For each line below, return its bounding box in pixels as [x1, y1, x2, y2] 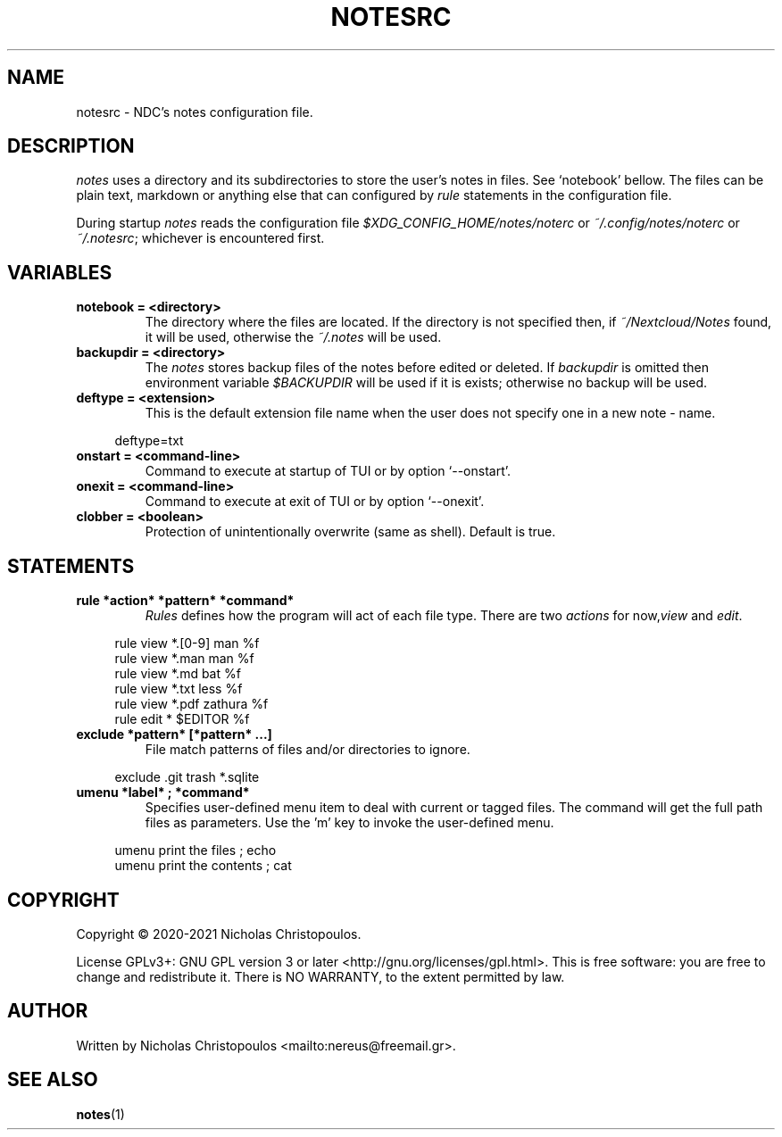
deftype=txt [114, 433, 184, 449]
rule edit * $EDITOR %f [114, 711, 250, 727]
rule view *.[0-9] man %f [114, 635, 260, 651]
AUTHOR [7, 1000, 88, 1023]
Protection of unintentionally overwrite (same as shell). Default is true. [145, 524, 556, 540]
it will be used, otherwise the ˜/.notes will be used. [145, 329, 442, 345]
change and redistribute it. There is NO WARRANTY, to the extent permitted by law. [76, 968, 565, 984]
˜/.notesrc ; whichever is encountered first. [76, 230, 325, 246]
